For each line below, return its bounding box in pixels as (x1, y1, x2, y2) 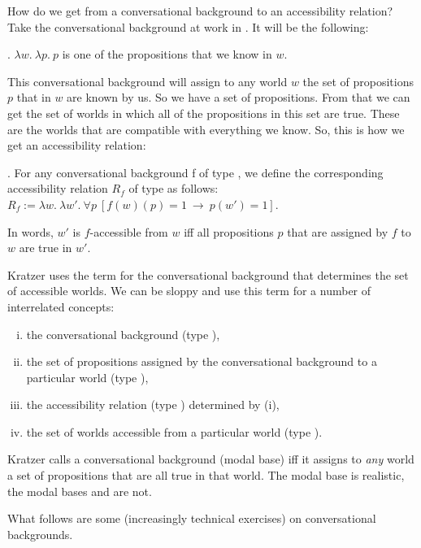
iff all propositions (184, 223, 274, 240)
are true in (19, 239, 72, 256)
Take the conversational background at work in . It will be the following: (7, 18, 369, 35)
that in (16, 89, 51, 106)
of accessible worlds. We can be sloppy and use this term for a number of (7, 282, 371, 299)
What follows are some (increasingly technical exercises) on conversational (7, 510, 376, 527)
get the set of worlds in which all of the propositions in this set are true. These (7, 104, 400, 121)
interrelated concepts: (7, 298, 115, 315)
